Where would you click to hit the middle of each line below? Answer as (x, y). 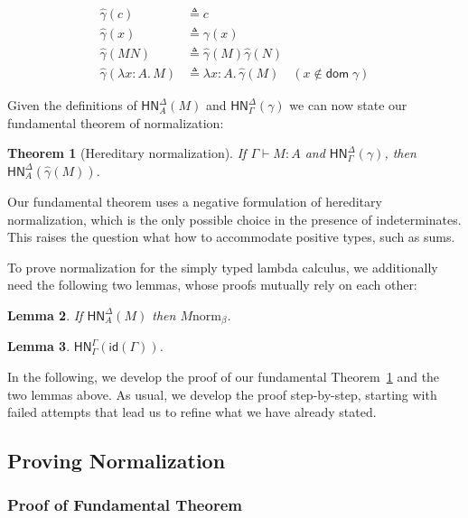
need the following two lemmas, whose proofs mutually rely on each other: (212, 285)
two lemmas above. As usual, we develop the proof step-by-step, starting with (222, 394)
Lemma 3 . (39, 346)
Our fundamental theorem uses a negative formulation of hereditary (195, 201)
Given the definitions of (72, 105)
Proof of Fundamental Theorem (125, 505)
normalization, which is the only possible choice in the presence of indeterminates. (234, 219)
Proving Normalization (117, 461)
